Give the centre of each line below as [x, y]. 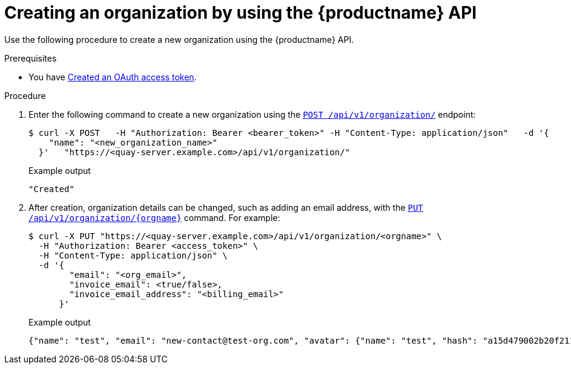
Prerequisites [31, 58]
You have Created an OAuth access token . [113, 77]
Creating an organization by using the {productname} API [241, 13]
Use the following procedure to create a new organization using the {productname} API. [179, 39]
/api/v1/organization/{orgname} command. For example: [154, 217]
